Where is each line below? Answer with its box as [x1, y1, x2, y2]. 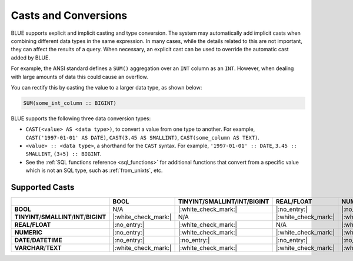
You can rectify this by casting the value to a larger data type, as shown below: [11, 84, 202, 91]
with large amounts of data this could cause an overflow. [11, 73, 148, 80]
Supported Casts [11, 183, 75, 193]
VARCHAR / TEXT [14, 244, 62, 252]
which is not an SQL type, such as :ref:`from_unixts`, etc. [25, 167, 163, 174]
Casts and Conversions [11, 9, 128, 22]
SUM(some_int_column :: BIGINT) [23, 100, 117, 106]
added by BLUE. [11, 54, 50, 61]
